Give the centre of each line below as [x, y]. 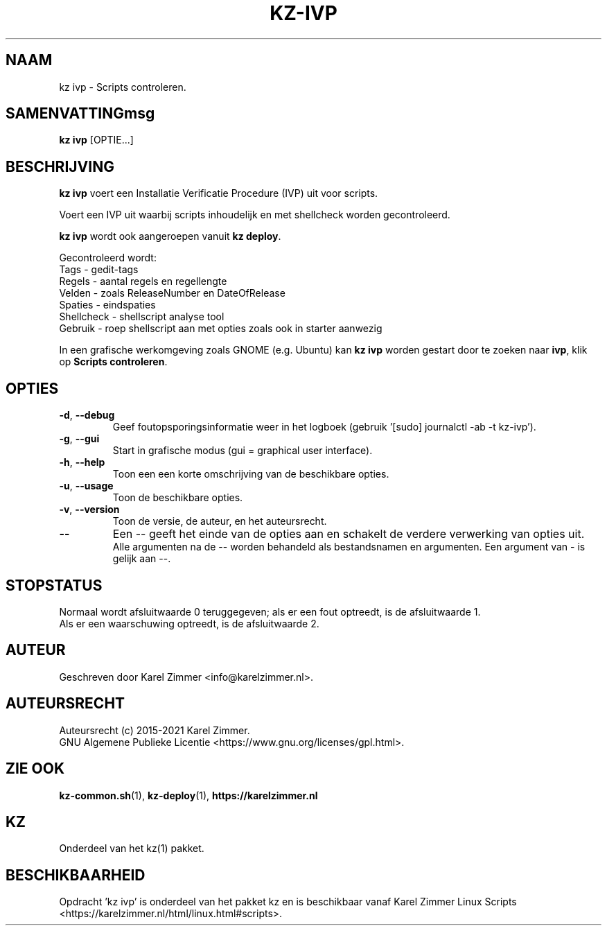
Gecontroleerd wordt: [108, 258]
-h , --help [82, 462]
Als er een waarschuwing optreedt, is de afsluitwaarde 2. [189, 623]
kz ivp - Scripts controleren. [123, 87]
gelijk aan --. [142, 559]
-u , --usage [86, 486]
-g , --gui [79, 439]
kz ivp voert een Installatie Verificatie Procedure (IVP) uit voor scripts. [219, 193]
